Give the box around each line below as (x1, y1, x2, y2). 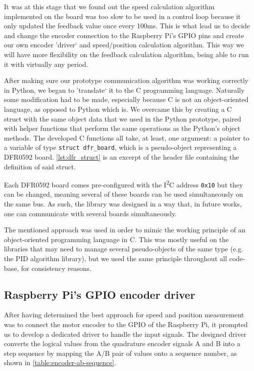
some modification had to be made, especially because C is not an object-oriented (4, 94, 249, 104)
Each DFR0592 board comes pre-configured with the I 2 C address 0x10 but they (4, 178, 243, 189)
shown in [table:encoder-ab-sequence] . (4, 357, 116, 368)
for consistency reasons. (21, 263, 92, 273)
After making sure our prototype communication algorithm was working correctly (4, 75, 249, 85)
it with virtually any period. (4, 59, 89, 69)
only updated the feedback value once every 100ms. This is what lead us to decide (4, 21, 250, 31)
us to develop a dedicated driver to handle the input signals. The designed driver (4, 329, 247, 339)
